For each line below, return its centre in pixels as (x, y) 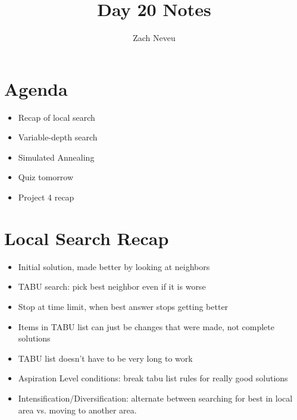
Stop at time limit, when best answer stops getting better (123, 306)
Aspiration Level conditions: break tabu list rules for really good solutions (153, 378)
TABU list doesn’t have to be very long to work (105, 358)
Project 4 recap (46, 197)
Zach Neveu (154, 38)
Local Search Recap (87, 238)
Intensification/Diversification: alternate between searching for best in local (155, 398)
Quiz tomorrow (46, 177)
